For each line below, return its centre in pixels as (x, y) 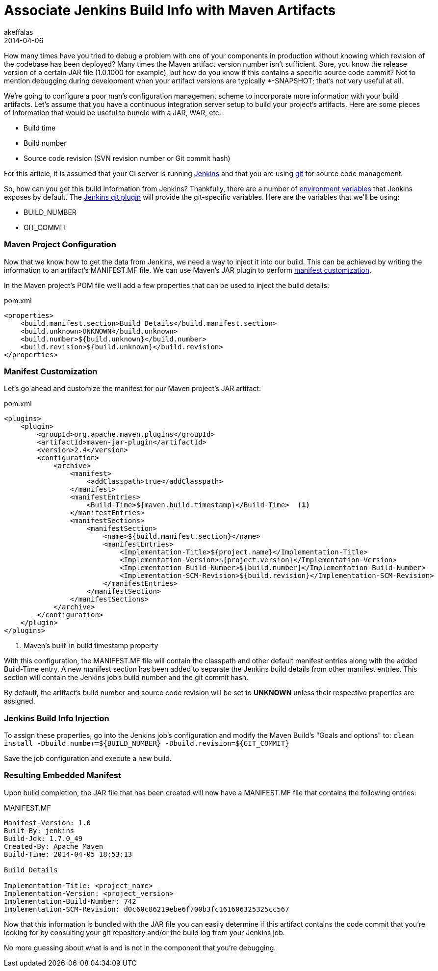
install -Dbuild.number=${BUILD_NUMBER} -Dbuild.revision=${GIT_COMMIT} (147, 743)
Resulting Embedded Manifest (63, 775)
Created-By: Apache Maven (54, 846)
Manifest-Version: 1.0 (48, 823)
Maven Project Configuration (60, 245)
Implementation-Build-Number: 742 (70, 901)
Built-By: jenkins (39, 830)
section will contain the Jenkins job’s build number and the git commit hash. (126, 678)
